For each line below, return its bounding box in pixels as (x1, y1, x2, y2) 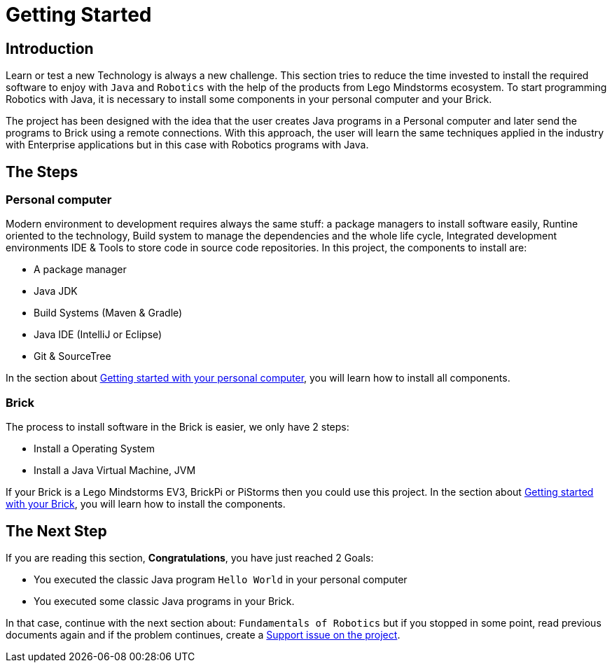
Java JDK (34, 285, 78, 298)
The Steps (6, 162, 78, 181)
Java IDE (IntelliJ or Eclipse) (34, 328, 162, 341)
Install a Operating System (34, 443, 155, 455)
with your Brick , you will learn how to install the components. (6, 498, 286, 510)
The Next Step (6, 522, 107, 540)
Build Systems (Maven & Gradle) (34, 307, 183, 319)
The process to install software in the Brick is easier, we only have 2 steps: (6, 421, 349, 433)
